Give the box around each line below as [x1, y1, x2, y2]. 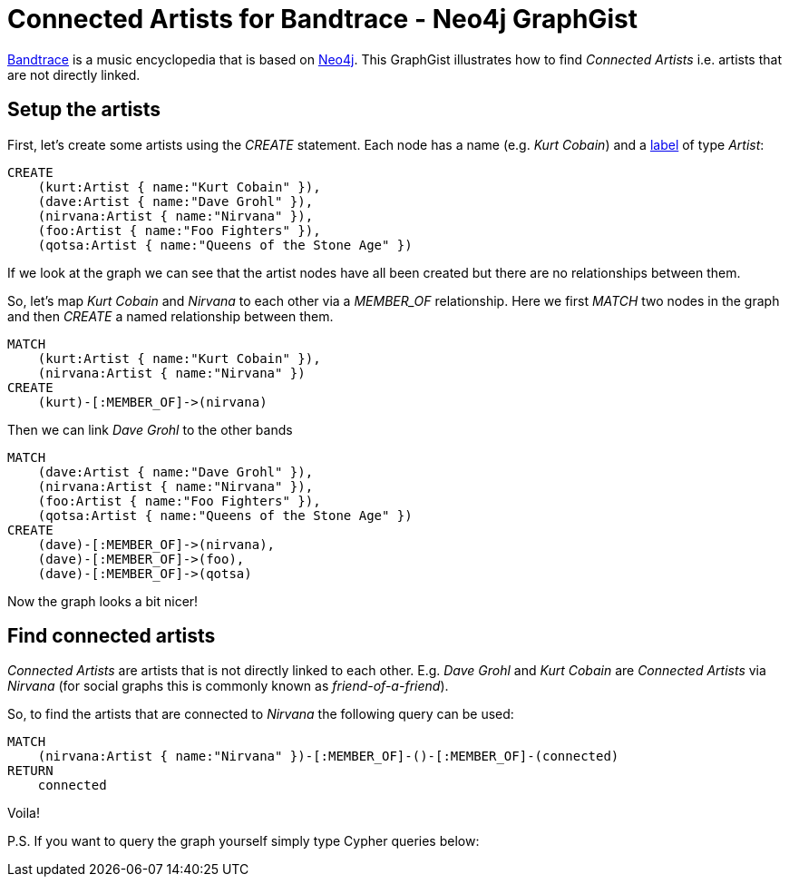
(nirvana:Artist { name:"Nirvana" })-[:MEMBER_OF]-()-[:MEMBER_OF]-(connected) [37, 749, 619, 764]
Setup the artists [7, 98, 161, 122]
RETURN [7, 763, 54, 779]
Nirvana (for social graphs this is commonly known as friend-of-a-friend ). [7, 678, 449, 694]
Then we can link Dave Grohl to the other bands [7, 421, 293, 437]
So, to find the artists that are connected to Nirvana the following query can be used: [7, 706, 514, 722]
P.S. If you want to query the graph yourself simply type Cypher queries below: [7, 833, 480, 850]
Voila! [7, 805, 41, 821]
